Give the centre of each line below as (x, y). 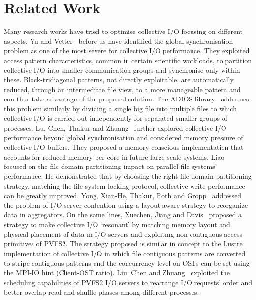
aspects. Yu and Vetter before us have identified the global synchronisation (119, 41)
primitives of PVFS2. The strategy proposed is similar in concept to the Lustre (123, 244)
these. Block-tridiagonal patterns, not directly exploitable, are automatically (119, 80)
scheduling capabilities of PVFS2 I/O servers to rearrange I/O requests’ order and (128, 282)
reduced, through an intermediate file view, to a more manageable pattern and (122, 89)
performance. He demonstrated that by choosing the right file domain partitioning (128, 176)
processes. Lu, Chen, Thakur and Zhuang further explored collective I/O (115, 128)
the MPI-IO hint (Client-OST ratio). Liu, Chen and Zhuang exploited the (117, 272)
